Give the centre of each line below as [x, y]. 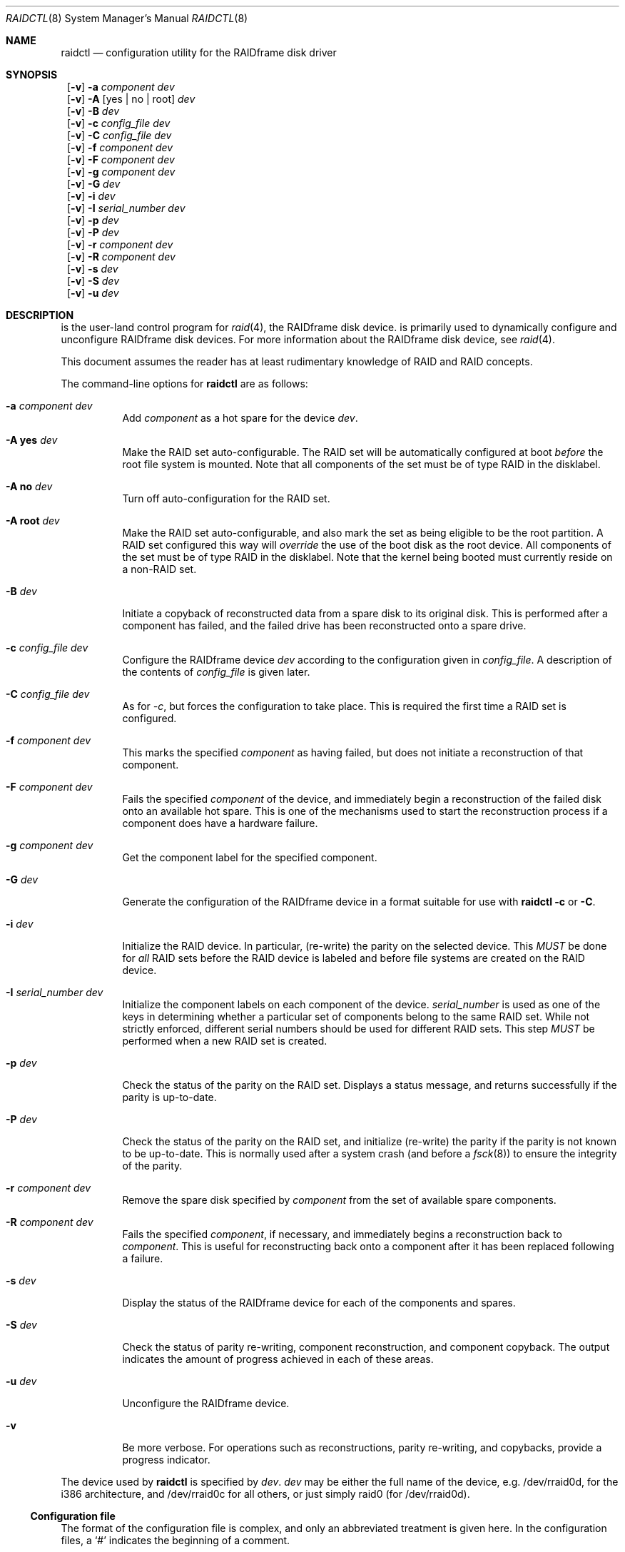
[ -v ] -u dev [93, 293]
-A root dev [33, 521]
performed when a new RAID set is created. [225, 1041]
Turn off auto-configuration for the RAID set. [226, 498]
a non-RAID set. [159, 569]
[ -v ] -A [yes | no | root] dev [131, 99]
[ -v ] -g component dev [121, 172]
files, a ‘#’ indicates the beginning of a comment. [176, 1540]
